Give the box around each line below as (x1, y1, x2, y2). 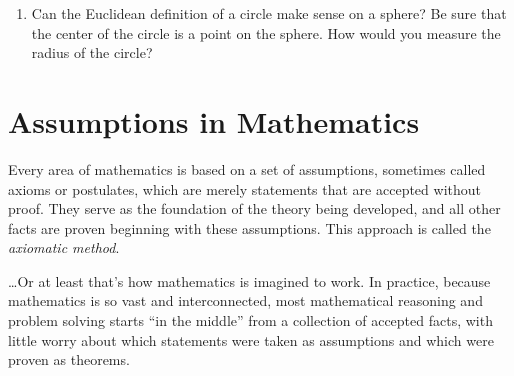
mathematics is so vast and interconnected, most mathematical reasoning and (8, 290, 483, 311)
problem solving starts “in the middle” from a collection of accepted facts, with (8, 310, 493, 331)
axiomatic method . (8, 237, 120, 258)
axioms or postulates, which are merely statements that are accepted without (8, 178, 481, 199)
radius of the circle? (31, 42, 153, 63)
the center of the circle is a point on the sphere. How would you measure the (31, 22, 501, 43)
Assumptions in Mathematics (8, 100, 420, 141)
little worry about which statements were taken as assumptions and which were (8, 329, 494, 350)
